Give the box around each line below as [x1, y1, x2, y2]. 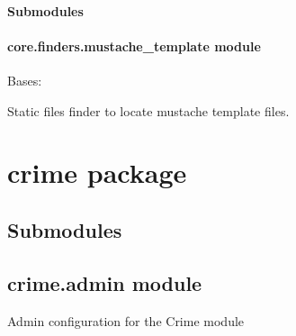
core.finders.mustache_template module [7, 36, 261, 55]
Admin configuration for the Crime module [7, 311, 245, 330]
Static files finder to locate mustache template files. [7, 101, 290, 120]
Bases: [7, 70, 42, 89]
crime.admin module [7, 268, 202, 296]
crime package [7, 154, 187, 191]
